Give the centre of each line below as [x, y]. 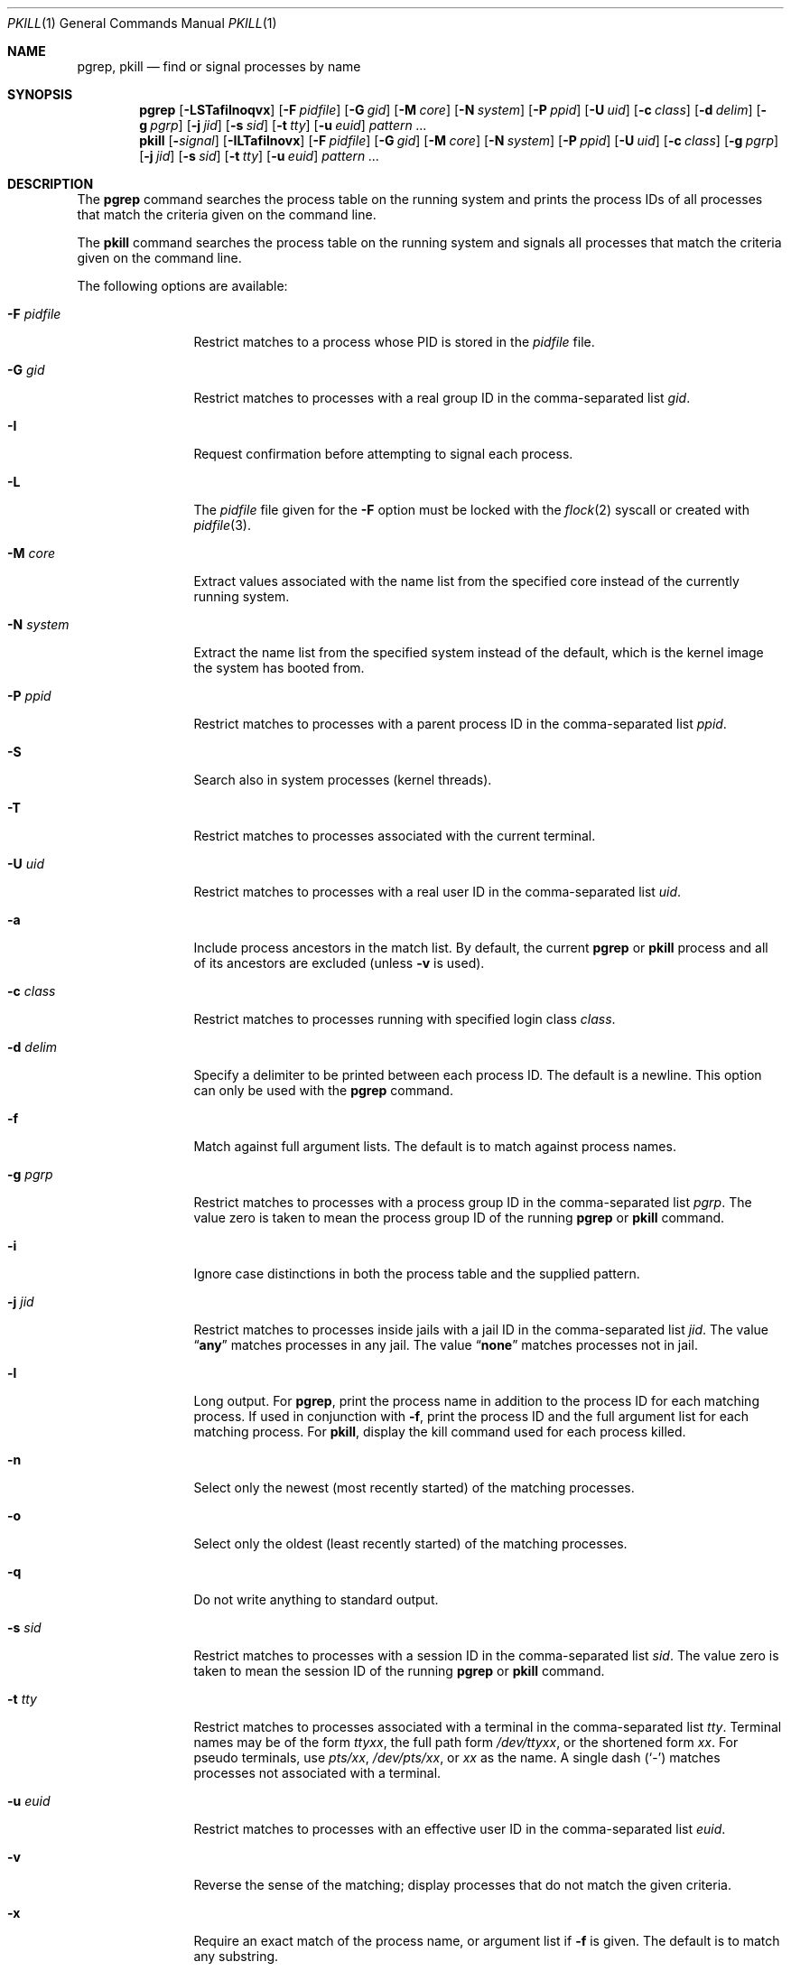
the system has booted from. [279, 668]
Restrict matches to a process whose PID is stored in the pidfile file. [394, 342]
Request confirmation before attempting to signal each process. [383, 454]
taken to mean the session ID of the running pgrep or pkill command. [399, 1671]
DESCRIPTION [51, 184]
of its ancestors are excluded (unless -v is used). [339, 963]
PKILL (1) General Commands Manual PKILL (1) [142, 23]
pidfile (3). [222, 525]
